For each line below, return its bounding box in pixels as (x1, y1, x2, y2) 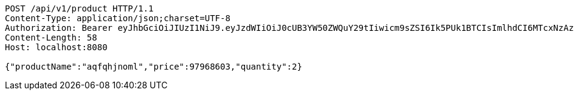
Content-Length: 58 (5, 33, 97, 42)
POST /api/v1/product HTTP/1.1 (5, 4, 154, 13)
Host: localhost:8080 (5, 42, 108, 52)
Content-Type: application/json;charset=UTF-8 (5, 13, 230, 23)
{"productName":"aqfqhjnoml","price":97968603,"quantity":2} (5, 62, 302, 71)
